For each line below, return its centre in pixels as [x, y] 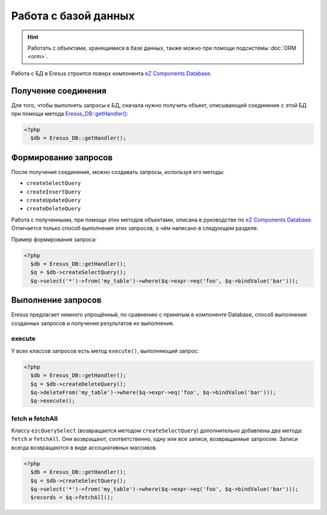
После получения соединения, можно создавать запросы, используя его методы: [118, 172]
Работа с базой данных [73, 16]
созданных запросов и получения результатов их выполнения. [93, 323]
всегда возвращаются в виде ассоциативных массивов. [84, 447]
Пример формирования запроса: [54, 239]
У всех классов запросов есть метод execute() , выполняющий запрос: [105, 351]
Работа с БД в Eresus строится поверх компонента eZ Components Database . [111, 73]
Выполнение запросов [56, 300]
